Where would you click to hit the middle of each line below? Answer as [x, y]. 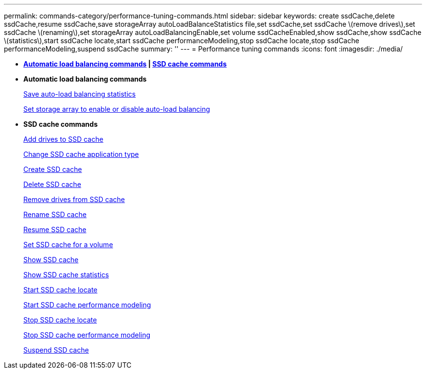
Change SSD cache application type [81, 154]
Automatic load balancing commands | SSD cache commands [125, 64]
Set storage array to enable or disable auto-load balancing [117, 109]
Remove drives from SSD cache [74, 199]
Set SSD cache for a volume [68, 245]
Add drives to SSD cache [63, 139]
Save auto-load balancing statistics [80, 94]
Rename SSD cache [55, 214]
